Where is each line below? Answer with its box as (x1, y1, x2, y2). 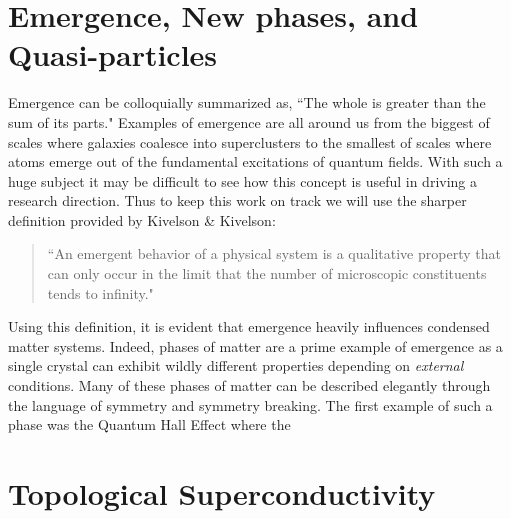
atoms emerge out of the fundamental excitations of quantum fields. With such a (8, 151, 503, 172)
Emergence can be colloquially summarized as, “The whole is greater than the (8, 92, 486, 113)
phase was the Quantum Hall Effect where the (8, 414, 291, 435)
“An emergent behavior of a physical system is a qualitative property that (47, 243, 501, 264)
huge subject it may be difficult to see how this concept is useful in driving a (8, 170, 478, 191)
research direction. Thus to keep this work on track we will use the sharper (8, 190, 467, 211)
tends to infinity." (47, 282, 154, 303)
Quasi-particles (8, 34, 218, 75)
